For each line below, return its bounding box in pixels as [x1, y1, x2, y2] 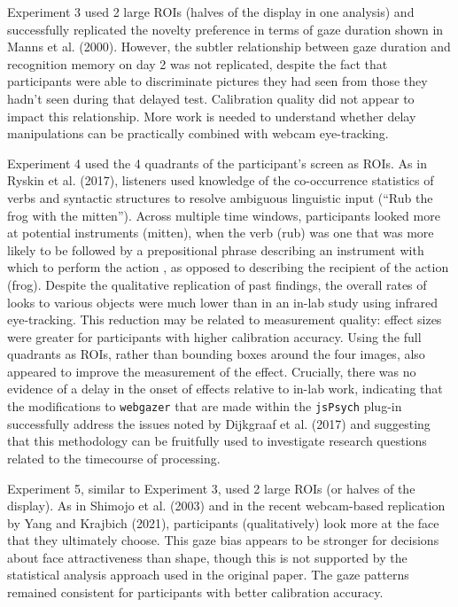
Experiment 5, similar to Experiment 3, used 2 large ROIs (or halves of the [7, 479, 415, 497]
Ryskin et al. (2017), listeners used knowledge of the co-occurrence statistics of [7, 171, 434, 190]
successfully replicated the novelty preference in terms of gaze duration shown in [7, 19, 444, 38]
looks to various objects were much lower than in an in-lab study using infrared [7, 292, 438, 311]
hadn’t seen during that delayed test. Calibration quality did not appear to [7, 89, 415, 107]
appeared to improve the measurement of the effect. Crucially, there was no [7, 362, 416, 380]
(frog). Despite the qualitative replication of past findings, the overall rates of [7, 275, 427, 293]
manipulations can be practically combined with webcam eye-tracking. [7, 124, 389, 143]
